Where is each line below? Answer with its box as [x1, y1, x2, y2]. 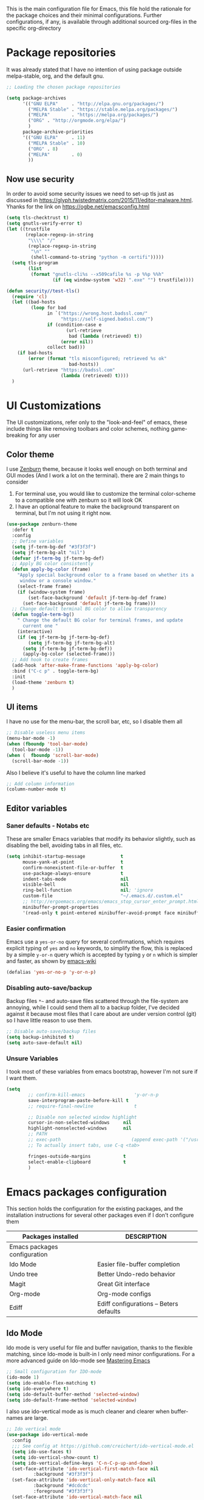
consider [6, 478, 29, 485]
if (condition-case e [47, 321, 102, 327]
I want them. [6, 1075, 38, 1082]
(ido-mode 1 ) [6, 1374, 39, 1381]
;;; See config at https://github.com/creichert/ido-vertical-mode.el [12, 1443, 194, 1450]
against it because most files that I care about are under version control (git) [6, 1010, 197, 1018]
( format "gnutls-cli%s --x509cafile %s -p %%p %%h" [30, 271, 165, 277]
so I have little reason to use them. [6, 1017, 92, 1024]
